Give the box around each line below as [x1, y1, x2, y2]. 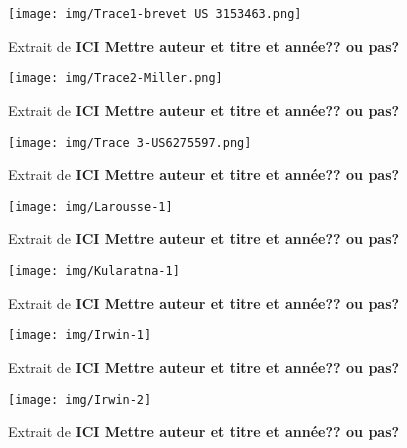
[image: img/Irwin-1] [8, 328, 152, 343]
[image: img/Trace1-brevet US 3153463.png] [8, 7, 302, 21]
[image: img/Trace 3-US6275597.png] [8, 135, 252, 150]
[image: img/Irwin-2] [8, 392, 152, 407]
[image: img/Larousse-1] [8, 199, 173, 214]
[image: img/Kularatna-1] [8, 264, 180, 278]
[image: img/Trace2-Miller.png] [8, 71, 223, 86]
